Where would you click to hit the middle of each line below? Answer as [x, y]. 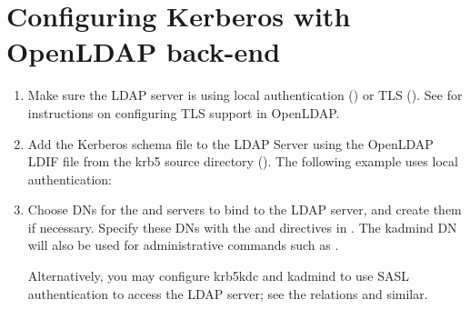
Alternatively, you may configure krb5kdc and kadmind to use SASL [219, 276]
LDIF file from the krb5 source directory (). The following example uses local [243, 161]
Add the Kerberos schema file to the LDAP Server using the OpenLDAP [230, 143]
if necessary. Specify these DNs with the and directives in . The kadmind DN [242, 227]
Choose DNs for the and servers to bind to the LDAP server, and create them [245, 209]
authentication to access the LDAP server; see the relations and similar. [228, 293]
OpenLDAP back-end [144, 51]
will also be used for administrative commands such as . [183, 245]
